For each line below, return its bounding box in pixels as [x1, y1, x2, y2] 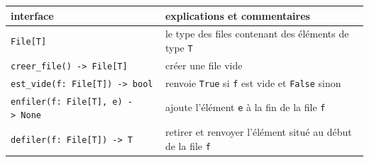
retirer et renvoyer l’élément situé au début [165, 125, 352, 139]
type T [165, 40, 193, 54]
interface [11, 8, 54, 23]
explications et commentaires [165, 8, 310, 23]
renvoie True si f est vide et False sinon [165, 75, 341, 90]
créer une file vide [165, 57, 243, 72]
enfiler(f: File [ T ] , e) [11, 96, 123, 107]
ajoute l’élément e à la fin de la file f [165, 100, 326, 115]
